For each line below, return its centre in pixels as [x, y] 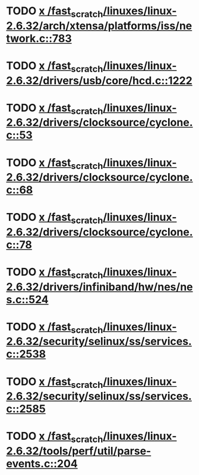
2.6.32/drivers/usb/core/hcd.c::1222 [99, 80]
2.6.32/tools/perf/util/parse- [79, 451]
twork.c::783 [39, 38]
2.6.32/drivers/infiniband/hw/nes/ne [99, 287]
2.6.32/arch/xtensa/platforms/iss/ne [99, 26]
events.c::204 [42, 464]
